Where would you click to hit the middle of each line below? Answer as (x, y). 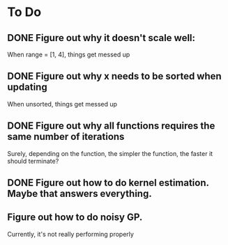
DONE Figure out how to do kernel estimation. (108, 183)
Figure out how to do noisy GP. (75, 218)
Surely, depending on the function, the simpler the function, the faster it (110, 153)
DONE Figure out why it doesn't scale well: (101, 38)
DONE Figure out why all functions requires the (111, 126)
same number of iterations (66, 137)
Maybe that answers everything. (79, 194)
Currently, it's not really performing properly (71, 234)
